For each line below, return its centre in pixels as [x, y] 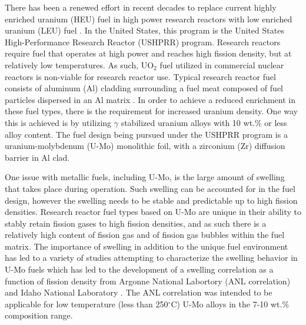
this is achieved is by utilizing [58, 122]
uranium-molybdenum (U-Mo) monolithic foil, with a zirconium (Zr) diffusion [145, 146]
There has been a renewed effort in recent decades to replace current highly [141, 7]
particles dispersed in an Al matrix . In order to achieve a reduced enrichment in [150, 99]
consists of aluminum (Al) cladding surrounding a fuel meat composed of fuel [144, 88]
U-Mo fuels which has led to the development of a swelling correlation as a [139, 269]
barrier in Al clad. [37, 157]
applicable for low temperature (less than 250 [87, 304]
